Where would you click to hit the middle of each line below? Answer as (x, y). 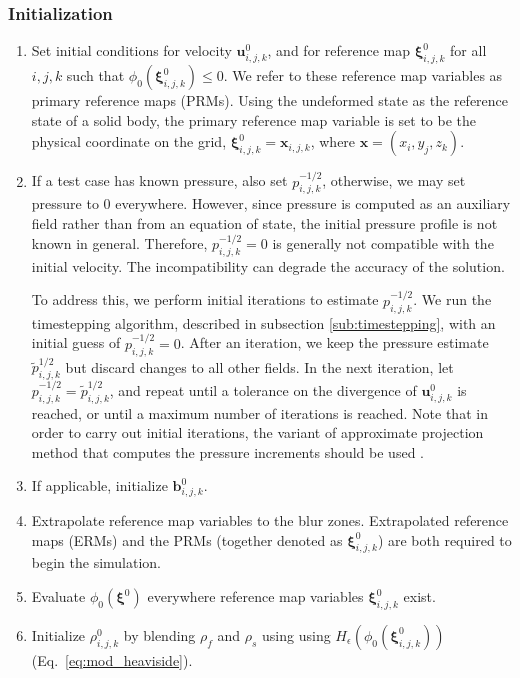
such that (95, 75)
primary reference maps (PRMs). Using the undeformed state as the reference (270, 100)
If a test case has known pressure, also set (159, 180)
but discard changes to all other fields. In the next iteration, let (259, 366)
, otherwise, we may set (394, 180)
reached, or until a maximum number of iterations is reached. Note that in (259, 412)
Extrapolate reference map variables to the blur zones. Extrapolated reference (270, 520)
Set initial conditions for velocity (131, 50)
